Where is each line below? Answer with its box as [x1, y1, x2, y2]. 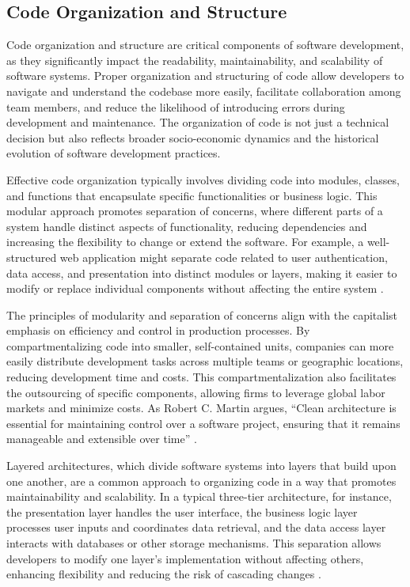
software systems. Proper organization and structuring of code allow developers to [6, 67, 404, 84]
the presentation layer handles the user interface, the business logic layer [6, 503, 358, 520]
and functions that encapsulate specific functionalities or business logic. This [6, 187, 378, 203]
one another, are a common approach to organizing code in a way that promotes [6, 472, 397, 489]
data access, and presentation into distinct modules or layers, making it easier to [6, 264, 397, 281]
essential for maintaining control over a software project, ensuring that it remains [6, 415, 401, 431]
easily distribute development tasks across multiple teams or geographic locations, [6, 353, 404, 369]
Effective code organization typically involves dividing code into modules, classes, [6, 171, 400, 187]
